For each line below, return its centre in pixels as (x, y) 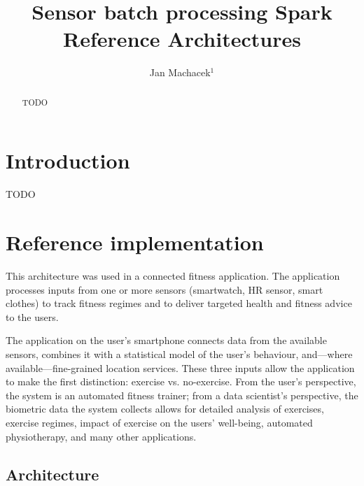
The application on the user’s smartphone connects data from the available (166, 340)
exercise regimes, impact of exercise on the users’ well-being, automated (159, 422)
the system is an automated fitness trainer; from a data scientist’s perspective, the (182, 395)
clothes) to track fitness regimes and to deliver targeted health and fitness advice (179, 303)
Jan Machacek (180, 72)
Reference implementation (135, 242)
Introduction (68, 160)
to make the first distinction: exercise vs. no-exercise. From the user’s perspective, (181, 381)
